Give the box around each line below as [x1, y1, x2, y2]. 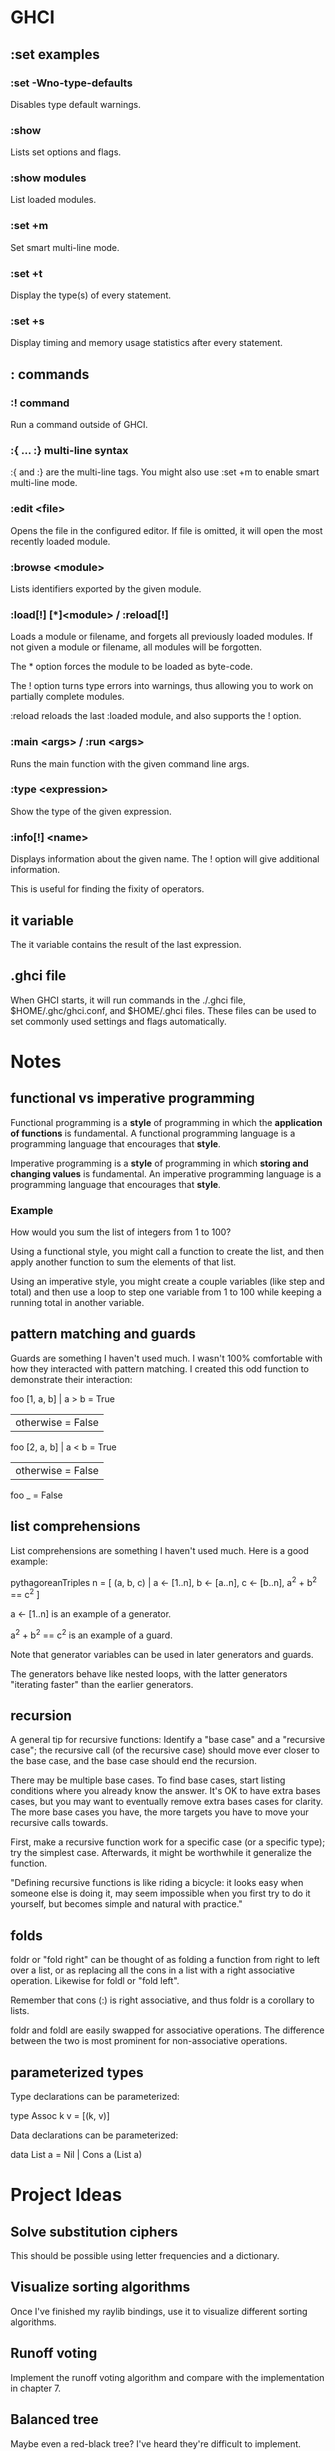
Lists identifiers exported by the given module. [10, 582, 202, 595]
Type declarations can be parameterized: [10, 2091, 180, 2103]
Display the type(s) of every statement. [10, 289, 172, 301]
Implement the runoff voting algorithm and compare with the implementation [10, 2371, 325, 2383]
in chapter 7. [10, 2382, 62, 2394]
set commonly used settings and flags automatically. [10, 1015, 227, 1027]
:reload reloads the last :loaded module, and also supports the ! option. [10, 710, 302, 722]
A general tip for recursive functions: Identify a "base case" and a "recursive [10, 1734, 326, 1746]
